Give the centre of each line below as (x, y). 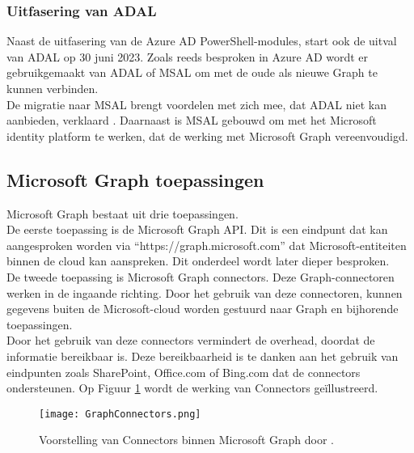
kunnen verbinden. (53, 88)
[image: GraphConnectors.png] (120, 414)
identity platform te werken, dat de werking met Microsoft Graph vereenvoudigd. (207, 135)
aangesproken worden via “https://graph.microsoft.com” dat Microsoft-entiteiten (207, 245)
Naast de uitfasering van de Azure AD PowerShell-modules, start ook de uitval (202, 41)
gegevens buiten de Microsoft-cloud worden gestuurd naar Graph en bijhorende (203, 309)
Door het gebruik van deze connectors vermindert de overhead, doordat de (191, 340)
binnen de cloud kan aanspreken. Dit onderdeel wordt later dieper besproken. (198, 261)
